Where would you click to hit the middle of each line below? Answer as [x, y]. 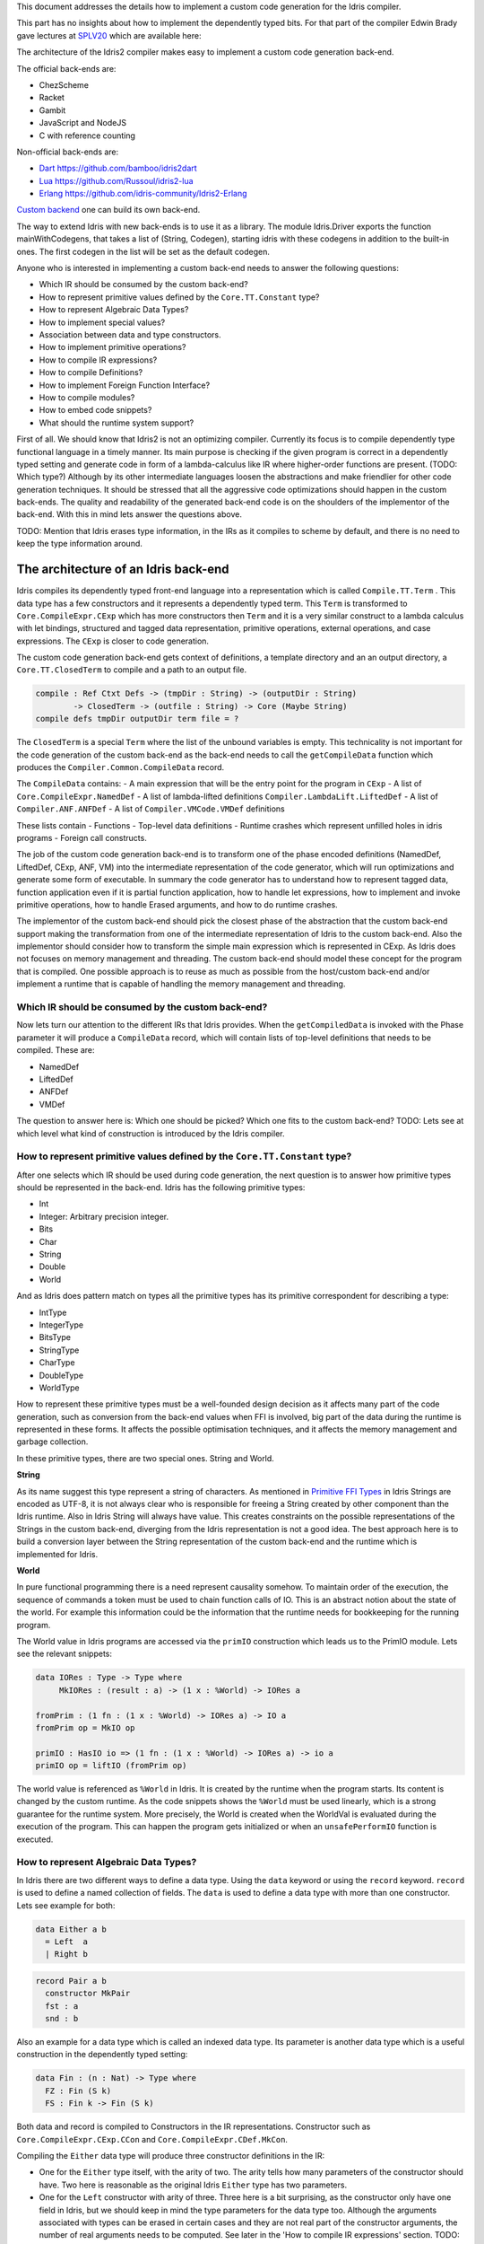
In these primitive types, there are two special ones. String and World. [146, 1458]
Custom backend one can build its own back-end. [108, 210]
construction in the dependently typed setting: [102, 2055]
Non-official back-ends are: [68, 152]
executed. [35, 1839]
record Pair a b [71, 1981]
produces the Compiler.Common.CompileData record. [121, 767]
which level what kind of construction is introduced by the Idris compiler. [151, 1133]
